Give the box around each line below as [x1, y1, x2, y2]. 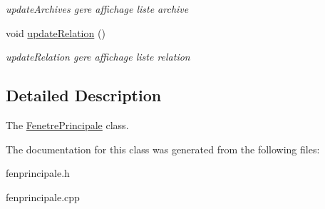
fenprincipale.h [6, 165, 70, 180]
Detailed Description [6, 84, 162, 106]
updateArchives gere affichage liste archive [6, 1, 189, 16]
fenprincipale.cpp [6, 189, 80, 204]
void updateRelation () [6, 25, 105, 40]
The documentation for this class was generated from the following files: [6, 141, 320, 156]
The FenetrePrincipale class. [6, 117, 129, 132]
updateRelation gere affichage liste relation [6, 49, 190, 64]
